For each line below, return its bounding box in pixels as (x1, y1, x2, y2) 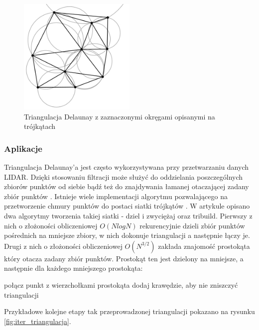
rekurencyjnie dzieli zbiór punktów (139, 220, 245, 230)
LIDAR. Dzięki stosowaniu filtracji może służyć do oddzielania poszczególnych (4, 171, 243, 182)
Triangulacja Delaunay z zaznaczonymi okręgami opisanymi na (24, 111, 215, 121)
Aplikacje (4, 142, 42, 154)
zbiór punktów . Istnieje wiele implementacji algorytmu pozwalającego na (4, 191, 228, 201)
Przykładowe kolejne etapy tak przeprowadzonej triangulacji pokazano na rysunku (4, 306, 255, 317)
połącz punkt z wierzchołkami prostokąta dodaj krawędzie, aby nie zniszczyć (4, 279, 238, 290)
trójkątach (24, 121, 56, 131)
